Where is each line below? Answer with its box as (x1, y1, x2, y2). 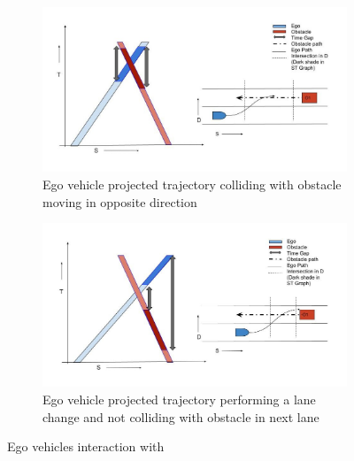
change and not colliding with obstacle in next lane (42, 407, 319, 426)
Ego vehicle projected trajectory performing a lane (42, 389, 316, 408)
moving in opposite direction (42, 192, 197, 211)
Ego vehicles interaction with (7, 437, 165, 456)
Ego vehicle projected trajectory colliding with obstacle (42, 174, 342, 193)
